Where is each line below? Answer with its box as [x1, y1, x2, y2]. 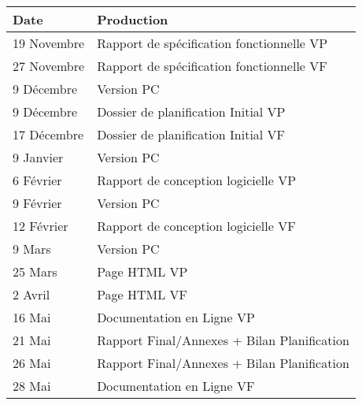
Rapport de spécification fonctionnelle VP [97, 34, 328, 52]
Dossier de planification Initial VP [97, 102, 286, 121]
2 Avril [13, 285, 50, 303]
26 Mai [13, 354, 51, 372]
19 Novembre [13, 34, 85, 52]
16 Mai [13, 308, 51, 326]
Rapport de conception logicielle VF [97, 217, 296, 235]
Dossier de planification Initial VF [97, 125, 286, 143]
